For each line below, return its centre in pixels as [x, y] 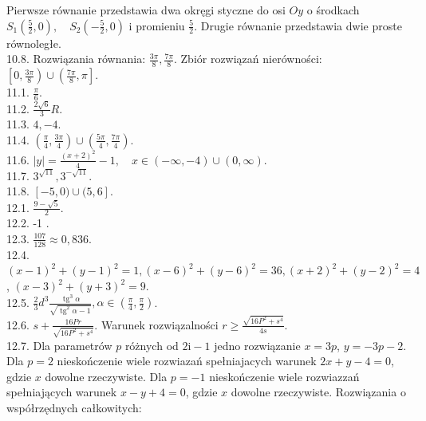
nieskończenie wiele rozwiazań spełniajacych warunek [187, 361]
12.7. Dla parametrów [59, 345]
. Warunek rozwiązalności [156, 324]
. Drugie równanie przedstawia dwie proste [298, 25]
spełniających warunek [62, 392]
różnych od [152, 345]
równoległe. [34, 43]
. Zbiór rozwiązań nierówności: [248, 59]
